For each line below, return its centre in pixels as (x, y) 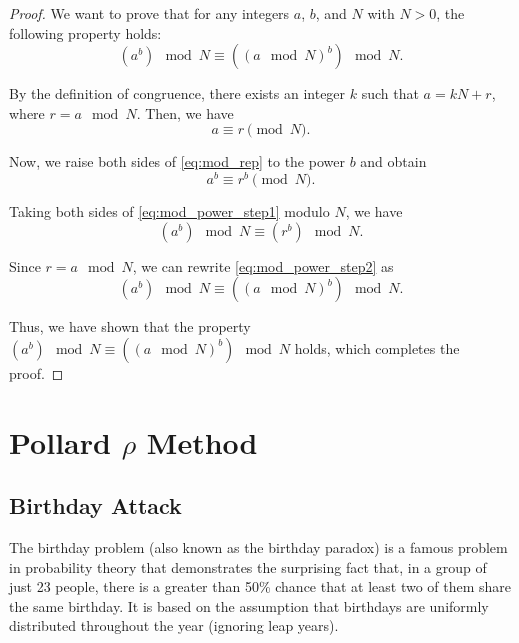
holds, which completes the (377, 347)
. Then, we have (185, 112)
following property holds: (85, 32)
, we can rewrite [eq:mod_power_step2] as (263, 265)
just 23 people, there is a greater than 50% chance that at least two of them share (260, 586)
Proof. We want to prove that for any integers (149, 13)
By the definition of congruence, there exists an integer (177, 93)
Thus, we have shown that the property (130, 326)
